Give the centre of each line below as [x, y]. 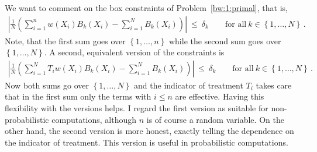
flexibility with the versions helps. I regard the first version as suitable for [137, 108]
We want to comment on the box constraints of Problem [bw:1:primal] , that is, [146, 8]
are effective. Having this [220, 96]
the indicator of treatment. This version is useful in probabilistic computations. [147, 142]
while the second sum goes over [225, 40]
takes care [274, 85]
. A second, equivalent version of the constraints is [134, 52]
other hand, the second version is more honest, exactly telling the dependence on [149, 131]
